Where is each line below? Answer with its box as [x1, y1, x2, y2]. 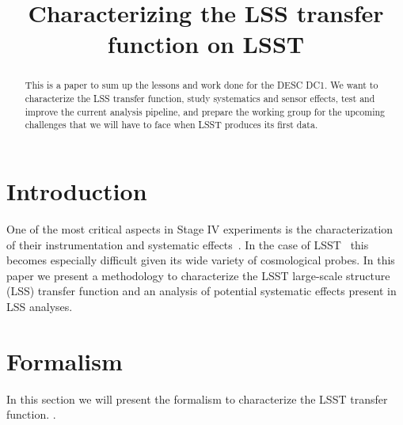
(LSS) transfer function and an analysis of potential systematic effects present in [6, 283, 397, 299]
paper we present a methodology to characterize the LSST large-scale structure [6, 267, 390, 283]
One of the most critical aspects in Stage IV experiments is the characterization [6, 220, 393, 237]
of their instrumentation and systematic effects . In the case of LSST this [6, 236, 369, 252]
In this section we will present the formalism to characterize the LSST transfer [6, 390, 388, 407]
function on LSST [107, 28, 305, 60]
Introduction [6, 174, 147, 207]
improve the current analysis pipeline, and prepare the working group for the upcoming [25, 104, 386, 118]
